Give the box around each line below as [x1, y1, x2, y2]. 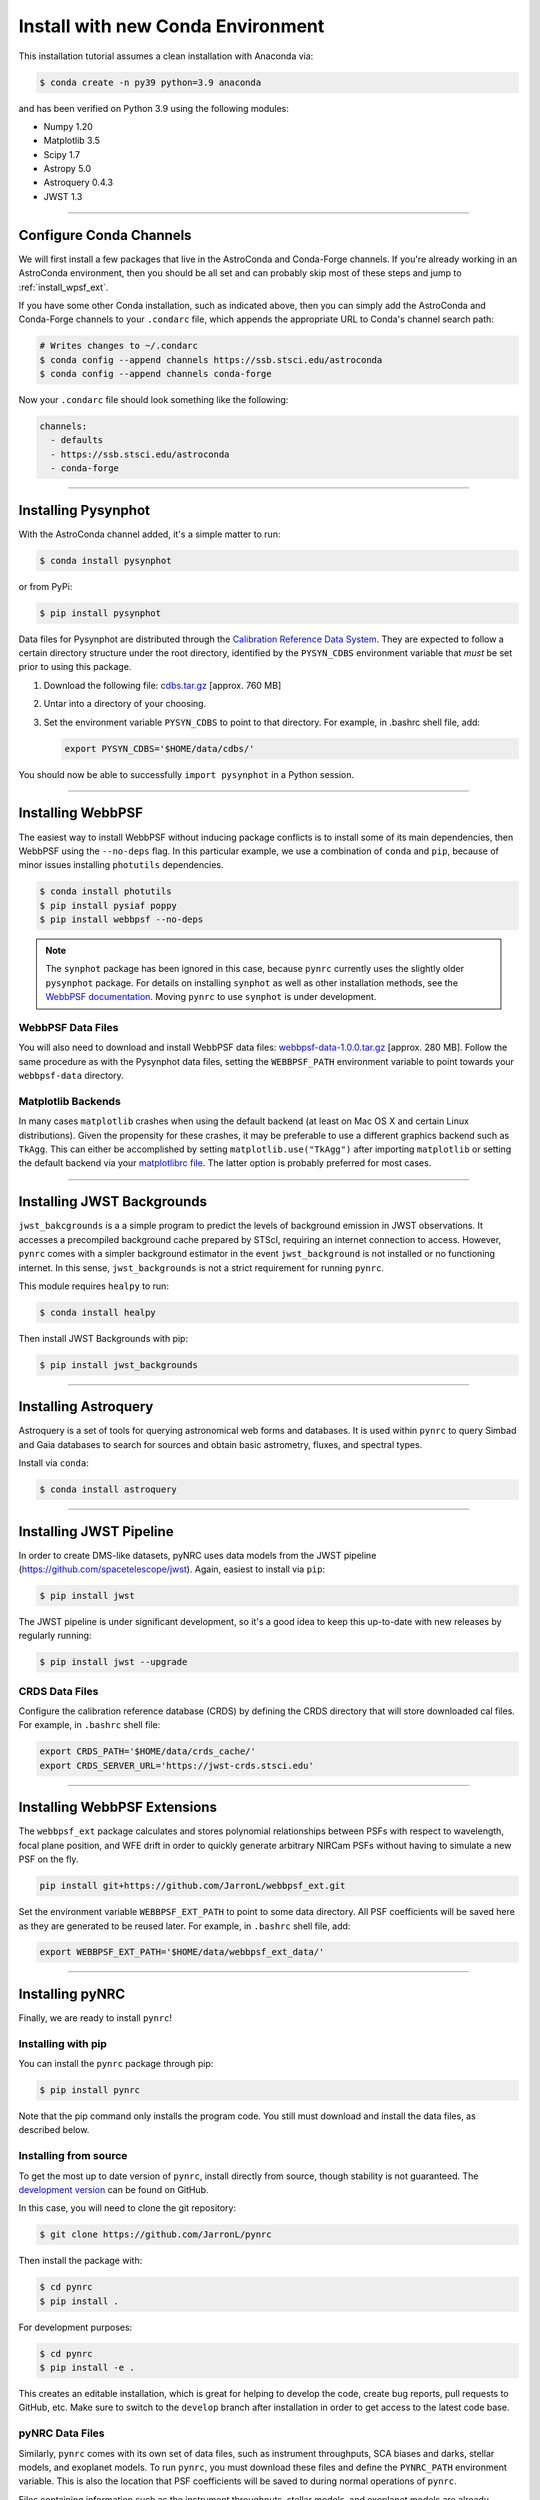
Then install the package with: [18, 2255, 143, 2267]
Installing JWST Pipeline [18, 1523, 174, 1540]
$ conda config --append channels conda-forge [39, 368, 272, 380]
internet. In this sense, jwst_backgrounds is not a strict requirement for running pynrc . [18, 1261, 385, 1274]
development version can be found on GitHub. [18, 2184, 209, 2196]
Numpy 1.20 [43, 120, 94, 132]
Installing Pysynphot [18, 501, 150, 519]
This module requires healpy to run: [18, 1280, 170, 1292]
